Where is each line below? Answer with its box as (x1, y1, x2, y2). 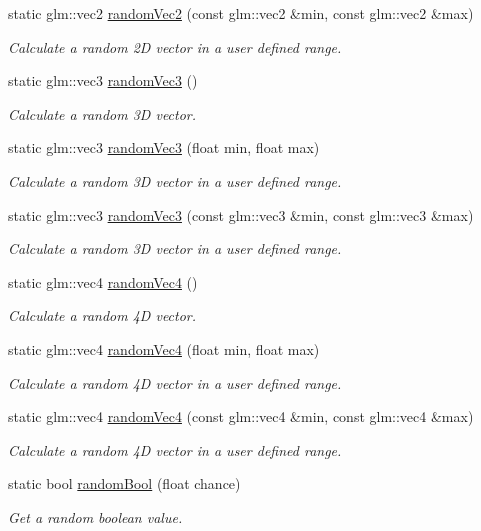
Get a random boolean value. (8, 506, 183, 527)
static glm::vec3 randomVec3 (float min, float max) (8, 137, 320, 158)
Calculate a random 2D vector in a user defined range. (8, 36, 342, 57)
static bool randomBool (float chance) (8, 473, 241, 494)
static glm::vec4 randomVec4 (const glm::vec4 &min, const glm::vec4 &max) (8, 406, 474, 427)
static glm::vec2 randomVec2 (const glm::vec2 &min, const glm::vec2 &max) (8, 3, 474, 23)
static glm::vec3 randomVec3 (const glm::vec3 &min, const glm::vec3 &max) (8, 204, 474, 225)
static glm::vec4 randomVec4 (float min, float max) (8, 338, 320, 359)
